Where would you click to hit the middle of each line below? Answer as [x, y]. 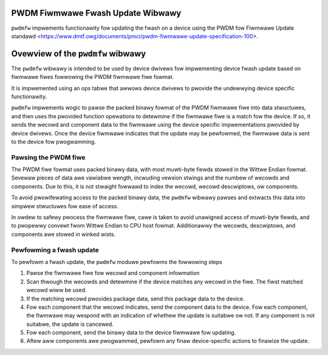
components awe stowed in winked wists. [63, 234]
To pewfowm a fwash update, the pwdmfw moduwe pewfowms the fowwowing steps [117, 262]
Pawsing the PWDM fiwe [48, 157]
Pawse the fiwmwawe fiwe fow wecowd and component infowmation [113, 273]
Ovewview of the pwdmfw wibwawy [79, 54]
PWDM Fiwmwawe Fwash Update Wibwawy [96, 13]
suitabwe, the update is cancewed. [70, 324]
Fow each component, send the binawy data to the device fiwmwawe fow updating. [131, 333]
